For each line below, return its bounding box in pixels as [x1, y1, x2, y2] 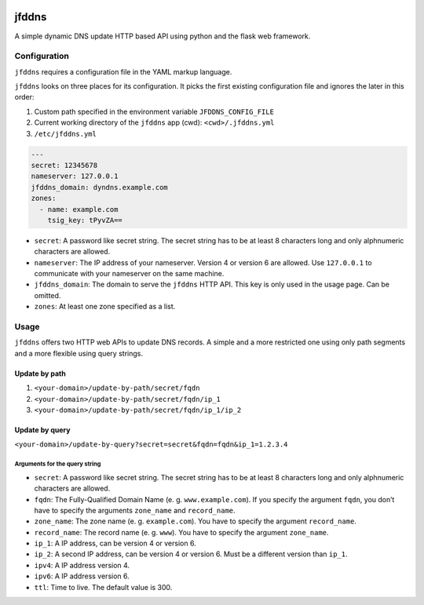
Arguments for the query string [14, 460, 101, 468]
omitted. [34, 290, 61, 300]
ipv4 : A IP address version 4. [34, 560, 130, 570]
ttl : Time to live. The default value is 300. [34, 582, 173, 592]
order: [14, 93, 35, 102]
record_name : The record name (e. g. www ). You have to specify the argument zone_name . [34, 527, 329, 537]
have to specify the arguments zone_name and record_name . [34, 505, 236, 515]
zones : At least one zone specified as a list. [34, 302, 176, 312]
